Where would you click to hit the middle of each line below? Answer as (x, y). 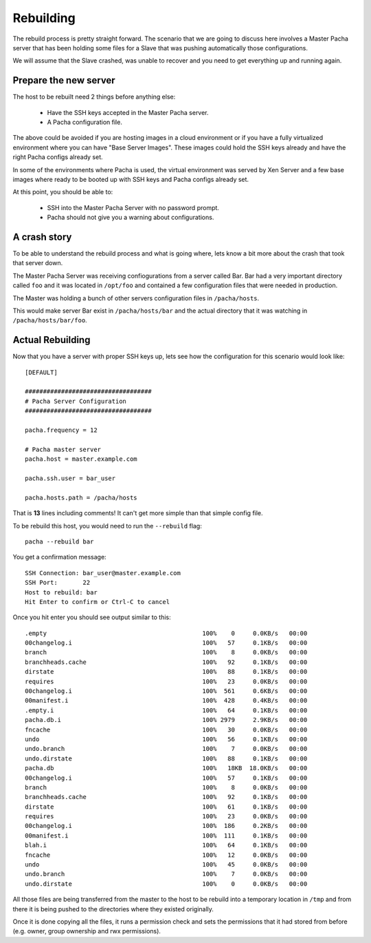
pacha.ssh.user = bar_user (70, 478)
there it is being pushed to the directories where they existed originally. (113, 909)
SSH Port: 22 (58, 583)
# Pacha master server (63, 449)
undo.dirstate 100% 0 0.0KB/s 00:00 (166, 884)
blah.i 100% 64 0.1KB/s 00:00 (166, 845)
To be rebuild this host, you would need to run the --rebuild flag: (107, 526)
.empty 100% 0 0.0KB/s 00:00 (166, 633)
